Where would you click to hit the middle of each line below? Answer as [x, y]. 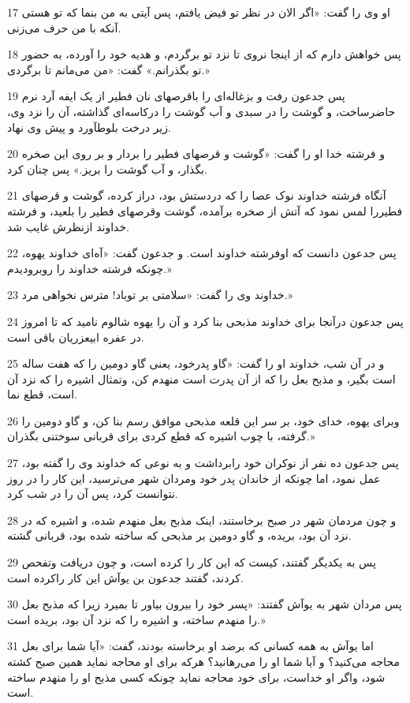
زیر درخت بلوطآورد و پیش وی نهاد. [89, 127]
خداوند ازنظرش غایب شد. [68, 226]
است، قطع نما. [42, 394]
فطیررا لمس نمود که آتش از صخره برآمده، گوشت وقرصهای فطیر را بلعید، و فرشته [205, 210]
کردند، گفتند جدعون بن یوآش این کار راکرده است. [125, 577]
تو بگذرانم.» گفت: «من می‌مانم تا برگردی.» [108, 69]
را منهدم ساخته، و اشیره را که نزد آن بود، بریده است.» [136, 619]
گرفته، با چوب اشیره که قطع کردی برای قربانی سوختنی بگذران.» [161, 436]
